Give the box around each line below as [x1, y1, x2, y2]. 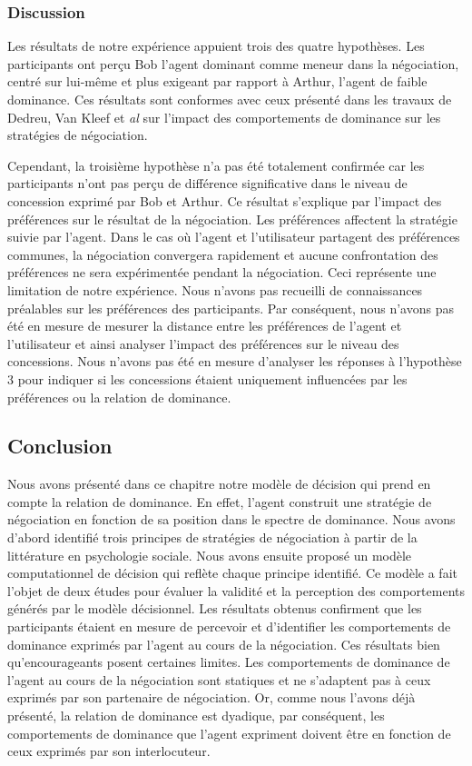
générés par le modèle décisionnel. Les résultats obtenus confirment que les [7, 599, 422, 618]
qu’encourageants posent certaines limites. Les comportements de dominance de [7, 652, 450, 671]
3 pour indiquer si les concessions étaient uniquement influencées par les [7, 369, 408, 388]
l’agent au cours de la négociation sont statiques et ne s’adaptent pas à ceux [7, 670, 431, 689]
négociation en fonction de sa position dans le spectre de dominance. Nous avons [7, 510, 456, 529]
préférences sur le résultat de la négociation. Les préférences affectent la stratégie [7, 209, 457, 228]
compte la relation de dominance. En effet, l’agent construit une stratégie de [7, 492, 432, 511]
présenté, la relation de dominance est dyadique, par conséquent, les [7, 706, 385, 725]
